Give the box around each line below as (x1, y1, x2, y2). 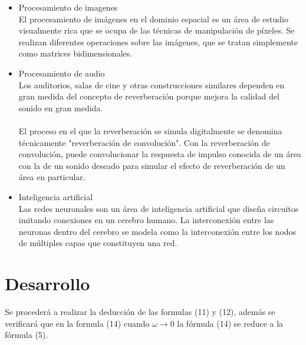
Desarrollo (5, 271, 90, 296)
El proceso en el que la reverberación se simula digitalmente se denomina (18, 124, 282, 137)
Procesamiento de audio (18, 67, 105, 79)
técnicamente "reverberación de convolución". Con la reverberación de (18, 136, 270, 148)
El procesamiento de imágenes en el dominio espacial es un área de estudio (18, 12, 288, 25)
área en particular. (18, 171, 85, 183)
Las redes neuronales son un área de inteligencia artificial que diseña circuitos (18, 202, 299, 214)
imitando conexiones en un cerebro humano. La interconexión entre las (18, 214, 274, 226)
